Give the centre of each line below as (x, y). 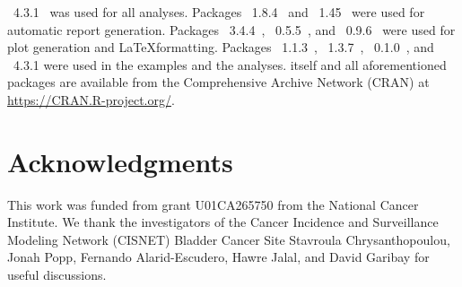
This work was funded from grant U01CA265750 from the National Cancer (213, 204)
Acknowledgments (120, 161)
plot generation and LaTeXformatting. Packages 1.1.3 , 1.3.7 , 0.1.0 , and (221, 47)
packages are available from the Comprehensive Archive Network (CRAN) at (218, 82)
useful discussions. (57, 275)
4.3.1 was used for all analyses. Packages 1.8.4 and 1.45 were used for (219, 12)
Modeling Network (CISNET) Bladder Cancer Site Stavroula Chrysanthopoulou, (229, 239)
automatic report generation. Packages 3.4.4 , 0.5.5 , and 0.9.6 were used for (231, 29)
